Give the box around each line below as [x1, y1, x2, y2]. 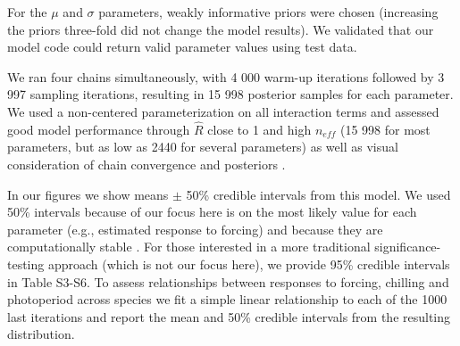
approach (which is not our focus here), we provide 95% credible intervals [47, 254, 450, 273]
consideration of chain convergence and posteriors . [7, 154, 286, 173]
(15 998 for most [339, 119, 431, 138]
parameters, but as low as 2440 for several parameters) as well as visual [7, 137, 398, 156]
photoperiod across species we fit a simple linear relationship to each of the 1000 [7, 290, 447, 309]
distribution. [7, 325, 75, 343]
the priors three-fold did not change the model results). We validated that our [7, 20, 434, 38]
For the [7, 3, 47, 21]
